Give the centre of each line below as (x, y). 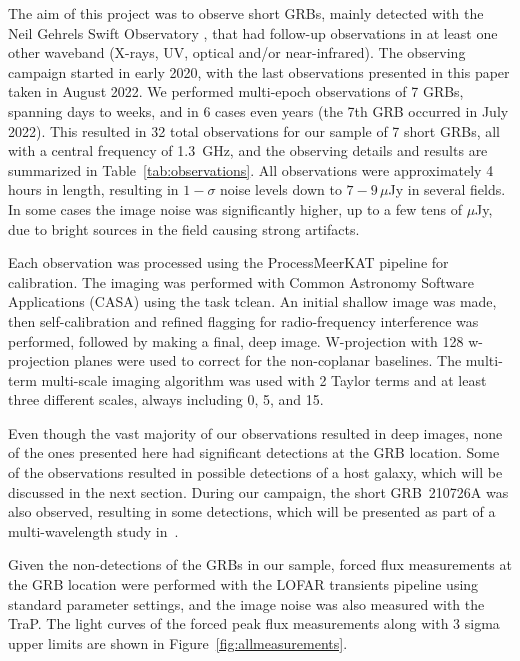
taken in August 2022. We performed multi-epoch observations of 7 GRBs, (236, 91)
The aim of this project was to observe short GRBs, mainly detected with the (246, 13)
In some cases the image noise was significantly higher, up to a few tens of (235, 208)
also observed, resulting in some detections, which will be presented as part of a (252, 511)
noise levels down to (281, 189)
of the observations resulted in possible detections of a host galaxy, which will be (255, 472)
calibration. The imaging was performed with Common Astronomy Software (241, 281)
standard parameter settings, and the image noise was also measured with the (246, 603)
